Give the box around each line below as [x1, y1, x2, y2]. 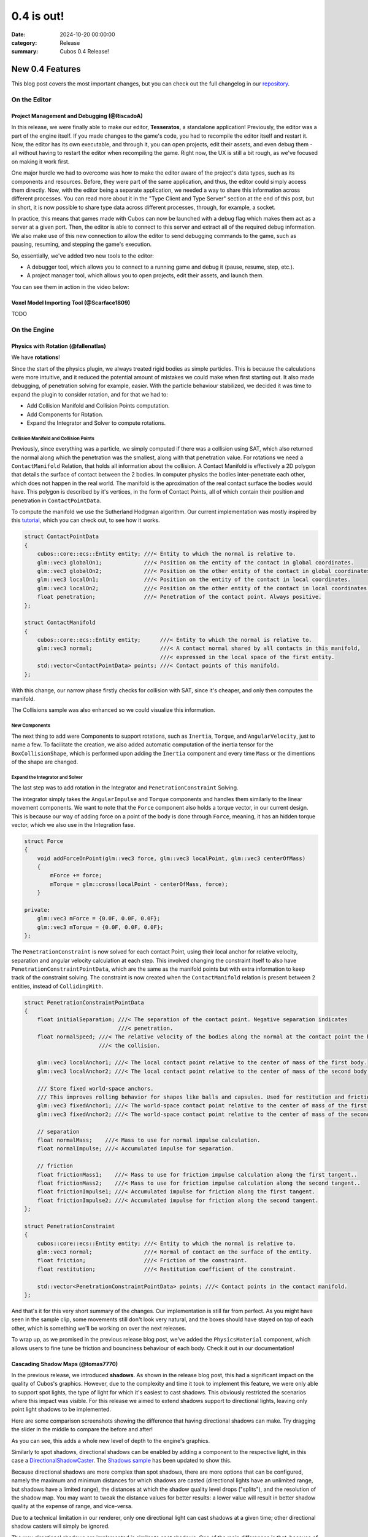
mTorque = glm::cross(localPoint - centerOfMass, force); [50, 880, 228, 888]
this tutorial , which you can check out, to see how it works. [11, 516, 160, 524]
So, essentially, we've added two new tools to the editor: [11, 252, 155, 259]
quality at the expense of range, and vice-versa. [11, 1503, 133, 1510]
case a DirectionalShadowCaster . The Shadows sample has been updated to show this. [11, 1457, 232, 1464]
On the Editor [11, 95, 52, 104]
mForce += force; [50, 872, 102, 879]
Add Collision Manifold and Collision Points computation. [26, 402, 170, 409]
